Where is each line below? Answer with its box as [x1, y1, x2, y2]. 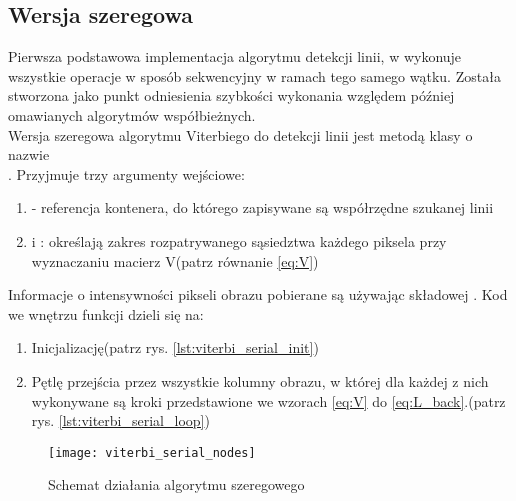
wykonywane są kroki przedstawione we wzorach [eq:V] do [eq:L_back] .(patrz [31, 390, 506, 411]
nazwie [8, 144, 50, 165]
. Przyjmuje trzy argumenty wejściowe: [8, 163, 245, 184]
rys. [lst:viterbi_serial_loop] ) [31, 410, 210, 431]
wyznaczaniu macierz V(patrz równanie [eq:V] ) [31, 250, 319, 271]
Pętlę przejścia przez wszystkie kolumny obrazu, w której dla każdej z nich [31, 370, 489, 391]
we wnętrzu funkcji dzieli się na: [8, 303, 204, 324]
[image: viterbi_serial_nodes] [48, 445, 256, 460]
